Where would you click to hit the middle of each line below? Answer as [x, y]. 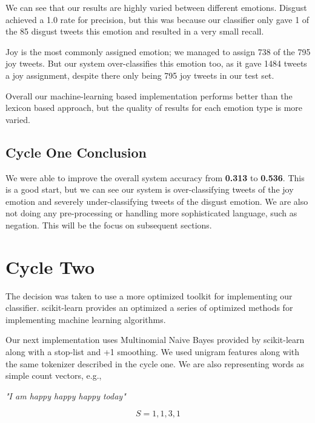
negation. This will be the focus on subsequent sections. [109, 225]
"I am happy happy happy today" [66, 395]
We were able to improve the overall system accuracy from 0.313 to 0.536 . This [155, 177]
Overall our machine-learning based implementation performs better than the [149, 95]
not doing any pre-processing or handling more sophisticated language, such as [151, 213]
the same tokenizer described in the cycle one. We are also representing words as [155, 363]
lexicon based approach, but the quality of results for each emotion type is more [154, 108]
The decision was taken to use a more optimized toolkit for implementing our [149, 295]
